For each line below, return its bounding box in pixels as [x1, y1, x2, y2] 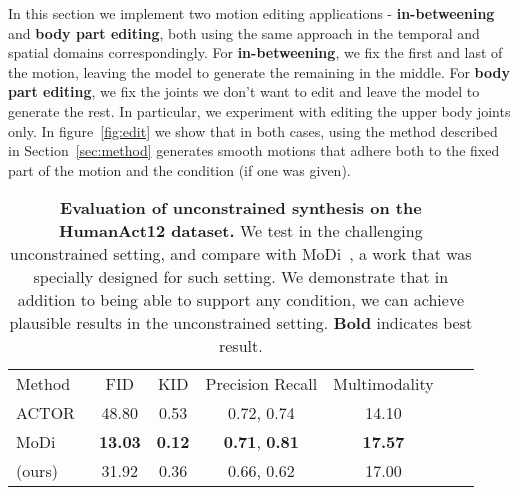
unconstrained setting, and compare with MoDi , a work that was [10, 242, 472, 266]
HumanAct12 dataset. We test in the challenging [59, 219, 423, 243]
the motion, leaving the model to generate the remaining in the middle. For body [8, 61, 510, 82]
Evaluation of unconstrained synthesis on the [60, 196, 422, 220]
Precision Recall [205, 372, 318, 396]
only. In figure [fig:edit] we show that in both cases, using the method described [8, 120, 498, 141]
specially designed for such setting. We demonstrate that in [33, 265, 449, 289]
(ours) [16, 459, 58, 483]
